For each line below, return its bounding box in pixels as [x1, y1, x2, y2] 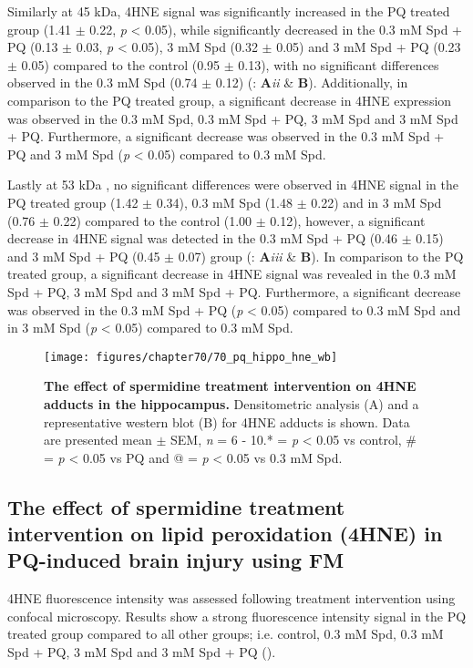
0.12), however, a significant [270, 211, 426, 230]
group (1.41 [7, 19, 72, 38]
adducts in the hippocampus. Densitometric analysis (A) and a [44, 394, 419, 413]
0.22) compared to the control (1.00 [53, 211, 252, 230]
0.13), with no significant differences [238, 55, 439, 74]
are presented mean [44, 430, 152, 449]
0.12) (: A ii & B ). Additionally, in [215, 73, 408, 92]
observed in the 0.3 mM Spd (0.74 [7, 73, 198, 92]
